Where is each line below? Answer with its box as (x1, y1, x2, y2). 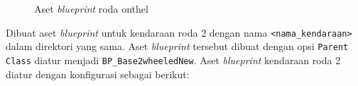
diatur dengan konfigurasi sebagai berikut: (6, 66, 190, 81)
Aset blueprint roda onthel (34, 1, 148, 16)
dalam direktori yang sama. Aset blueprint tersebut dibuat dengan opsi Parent (6, 39, 349, 54)
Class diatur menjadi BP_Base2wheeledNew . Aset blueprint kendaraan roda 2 (6, 52, 341, 67)
